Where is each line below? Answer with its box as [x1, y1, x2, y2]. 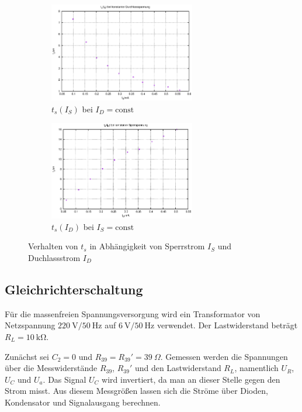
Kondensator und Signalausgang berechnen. [5, 396, 161, 408]
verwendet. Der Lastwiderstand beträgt [157, 319, 298, 331]
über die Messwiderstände [5, 362, 98, 374]
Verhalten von [28, 240, 78, 252]
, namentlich [234, 362, 279, 374]
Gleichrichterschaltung [5, 280, 143, 298]
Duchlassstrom [28, 252, 81, 264]
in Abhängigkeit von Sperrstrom [89, 240, 205, 252]
